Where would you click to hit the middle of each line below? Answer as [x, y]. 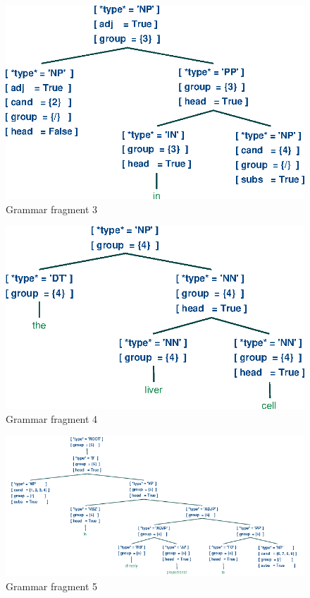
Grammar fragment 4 [52, 418]
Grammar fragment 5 [52, 586]
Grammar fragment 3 [52, 209]
